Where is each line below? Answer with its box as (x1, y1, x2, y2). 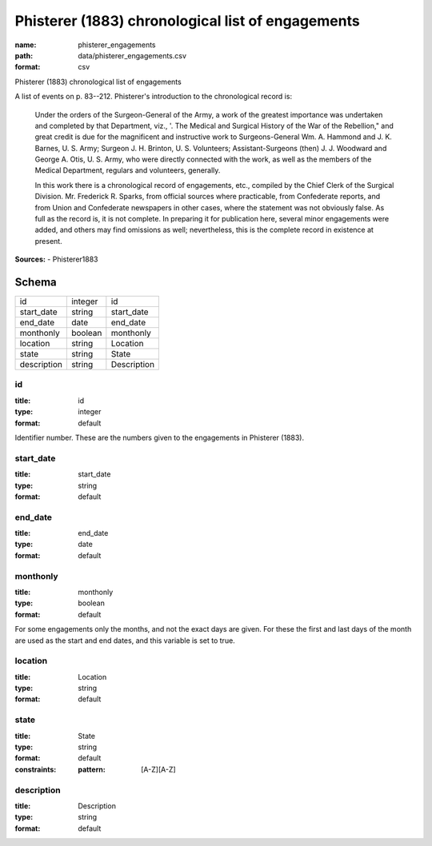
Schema (14, 276, 58, 289)
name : (14, 40, 37, 50)
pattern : (78, 764, 106, 774)
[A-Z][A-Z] (141, 764, 176, 774)
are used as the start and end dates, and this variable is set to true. (14, 636, 235, 645)
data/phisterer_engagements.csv (78, 50, 187, 60)
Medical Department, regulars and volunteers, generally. (34, 166, 221, 175)
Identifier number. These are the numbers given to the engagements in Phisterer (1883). (14, 433, 304, 443)
